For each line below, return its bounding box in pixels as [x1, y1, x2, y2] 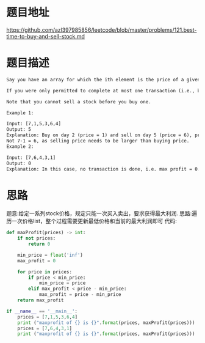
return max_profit [17, 297, 64, 303]
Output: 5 [6, 127, 32, 133]
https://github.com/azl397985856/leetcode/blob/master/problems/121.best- [6, 26, 197, 34]
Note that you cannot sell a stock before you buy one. [6, 98, 151, 105]
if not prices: [17, 235, 56, 242]
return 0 [28, 241, 51, 248]
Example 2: [6, 143, 34, 150]
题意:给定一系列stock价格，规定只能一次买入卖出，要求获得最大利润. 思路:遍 [6, 210, 197, 217]
